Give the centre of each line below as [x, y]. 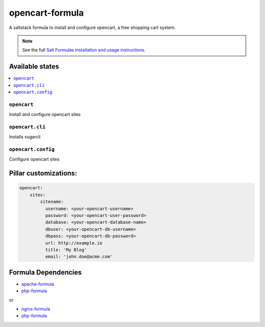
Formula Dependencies [45, 272]
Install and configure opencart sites [45, 114]
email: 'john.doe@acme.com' [79, 257]
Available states [34, 67]
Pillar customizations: [43, 174]
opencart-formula [46, 13]
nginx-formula [36, 309]
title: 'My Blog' [66, 250]
